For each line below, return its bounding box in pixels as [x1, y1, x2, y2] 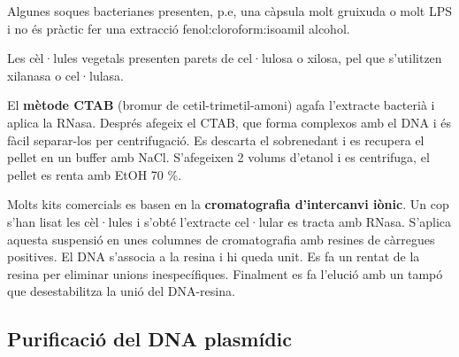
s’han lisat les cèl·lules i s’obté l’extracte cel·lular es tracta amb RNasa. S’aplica [7, 212, 452, 230]
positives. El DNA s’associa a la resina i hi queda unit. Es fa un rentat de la [7, 247, 420, 266]
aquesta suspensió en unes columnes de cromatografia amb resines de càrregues [7, 229, 435, 248]
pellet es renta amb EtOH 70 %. [7, 165, 182, 183]
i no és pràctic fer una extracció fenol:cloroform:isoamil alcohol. [7, 19, 350, 37]
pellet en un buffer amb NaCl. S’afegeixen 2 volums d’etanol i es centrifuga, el [7, 148, 430, 167]
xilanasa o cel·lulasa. [7, 66, 124, 84]
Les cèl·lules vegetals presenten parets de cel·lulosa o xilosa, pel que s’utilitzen [7, 49, 442, 67]
